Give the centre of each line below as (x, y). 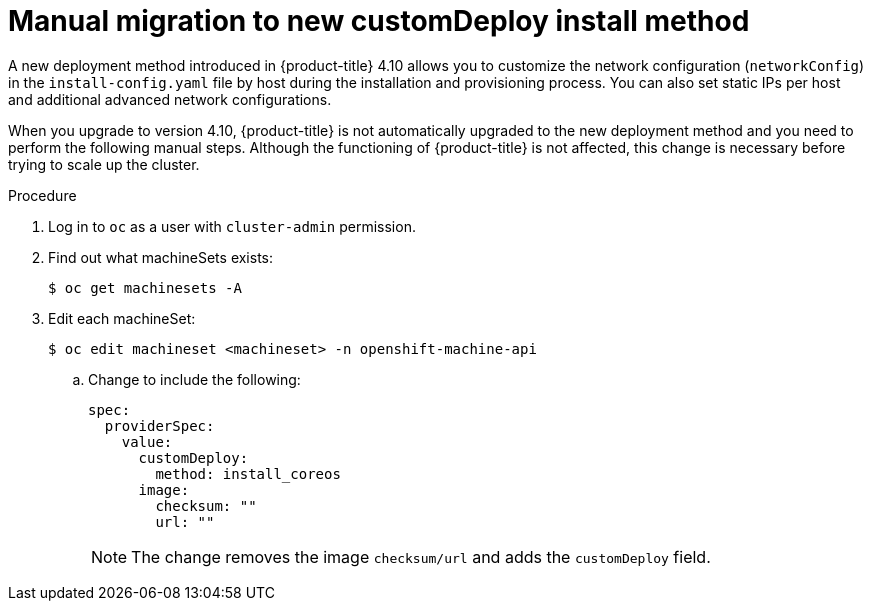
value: (147, 441)
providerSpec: (159, 425)
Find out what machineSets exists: (161, 257)
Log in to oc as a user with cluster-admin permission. (232, 226)
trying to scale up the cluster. (104, 164)
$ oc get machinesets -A (145, 287)
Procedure (42, 195)
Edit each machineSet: (122, 318)
